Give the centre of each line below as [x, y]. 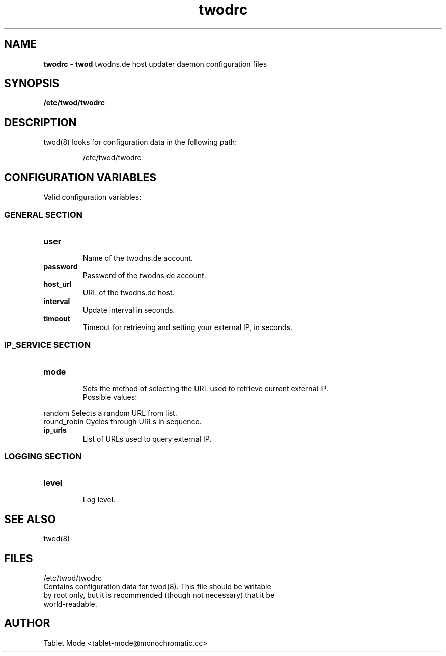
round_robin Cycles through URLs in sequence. [122, 421]
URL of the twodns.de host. [129, 292]
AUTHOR [27, 623]
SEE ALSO [30, 519]
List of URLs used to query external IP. [147, 439]
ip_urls [55, 430]
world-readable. [70, 604]
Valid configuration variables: [92, 197]
